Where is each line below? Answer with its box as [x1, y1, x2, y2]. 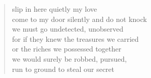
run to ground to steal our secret [12, 63, 114, 74]
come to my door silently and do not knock [12, 13, 147, 24]
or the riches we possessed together [12, 43, 121, 54]
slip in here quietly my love [12, 4, 97, 14]
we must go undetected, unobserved [12, 23, 123, 34]
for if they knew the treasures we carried [12, 33, 139, 44]
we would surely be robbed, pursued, [12, 53, 127, 64]
